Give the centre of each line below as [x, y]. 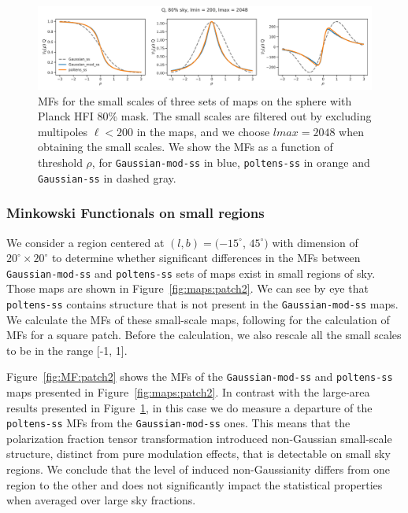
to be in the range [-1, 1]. [67, 350]
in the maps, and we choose [203, 131]
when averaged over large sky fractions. [101, 500]
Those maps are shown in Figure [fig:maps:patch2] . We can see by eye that [187, 288]
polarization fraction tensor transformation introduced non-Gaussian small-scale [199, 438]
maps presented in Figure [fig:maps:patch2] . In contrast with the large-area [188, 392]
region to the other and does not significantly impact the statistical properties [195, 484]
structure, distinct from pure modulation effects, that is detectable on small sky [198, 454]
